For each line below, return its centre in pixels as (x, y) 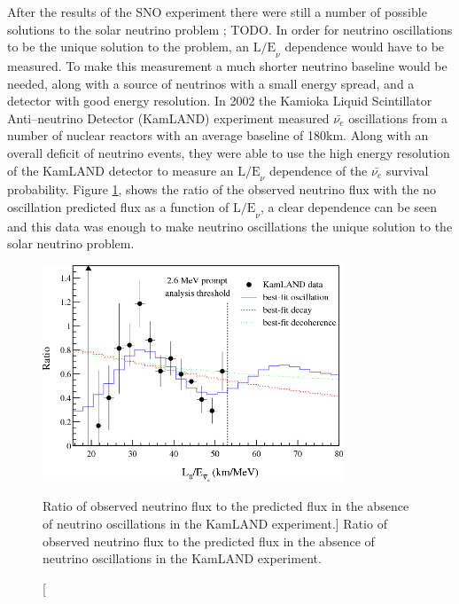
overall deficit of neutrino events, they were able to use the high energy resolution (229, 152)
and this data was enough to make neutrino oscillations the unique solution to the (230, 226)
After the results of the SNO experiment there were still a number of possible (217, 12)
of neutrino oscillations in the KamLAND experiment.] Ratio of (215, 523)
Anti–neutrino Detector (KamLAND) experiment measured (168, 118)
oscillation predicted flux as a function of (118, 206)
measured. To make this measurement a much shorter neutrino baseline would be (227, 65)
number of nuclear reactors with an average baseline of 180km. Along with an (218, 135)
